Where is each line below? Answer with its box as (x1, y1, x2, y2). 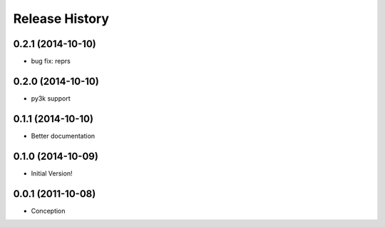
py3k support (31, 94, 71, 103)
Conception (31, 206, 66, 215)
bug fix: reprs (31, 57, 71, 66)
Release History (13, 11, 110, 26)
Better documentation (31, 131, 96, 140)
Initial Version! (31, 168, 73, 178)
